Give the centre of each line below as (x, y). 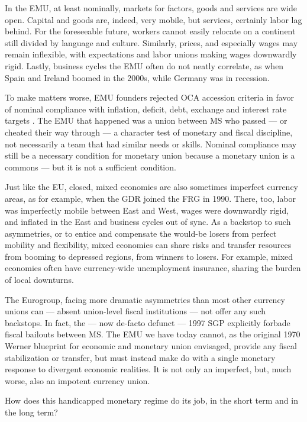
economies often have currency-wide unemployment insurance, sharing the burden (153, 268)
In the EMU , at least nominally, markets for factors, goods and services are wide (151, 8)
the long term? (31, 412)
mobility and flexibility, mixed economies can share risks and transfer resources (148, 245)
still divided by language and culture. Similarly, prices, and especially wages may (151, 42)
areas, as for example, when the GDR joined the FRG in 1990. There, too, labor (151, 198)
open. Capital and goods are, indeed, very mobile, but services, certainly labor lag (153, 19)
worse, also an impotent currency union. (77, 380)
